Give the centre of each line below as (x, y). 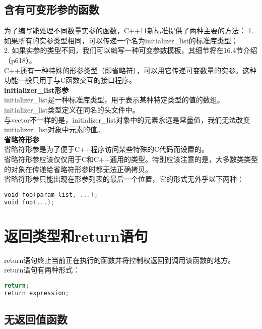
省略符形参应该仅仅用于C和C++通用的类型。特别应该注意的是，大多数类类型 (131, 159)
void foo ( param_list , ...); (51, 195)
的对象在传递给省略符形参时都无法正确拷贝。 (78, 169)
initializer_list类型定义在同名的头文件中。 (72, 109)
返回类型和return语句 (76, 235)
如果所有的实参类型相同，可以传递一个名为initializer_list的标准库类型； (121, 40)
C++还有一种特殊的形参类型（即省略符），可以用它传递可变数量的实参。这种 (130, 70)
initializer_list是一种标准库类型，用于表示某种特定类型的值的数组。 (114, 100)
